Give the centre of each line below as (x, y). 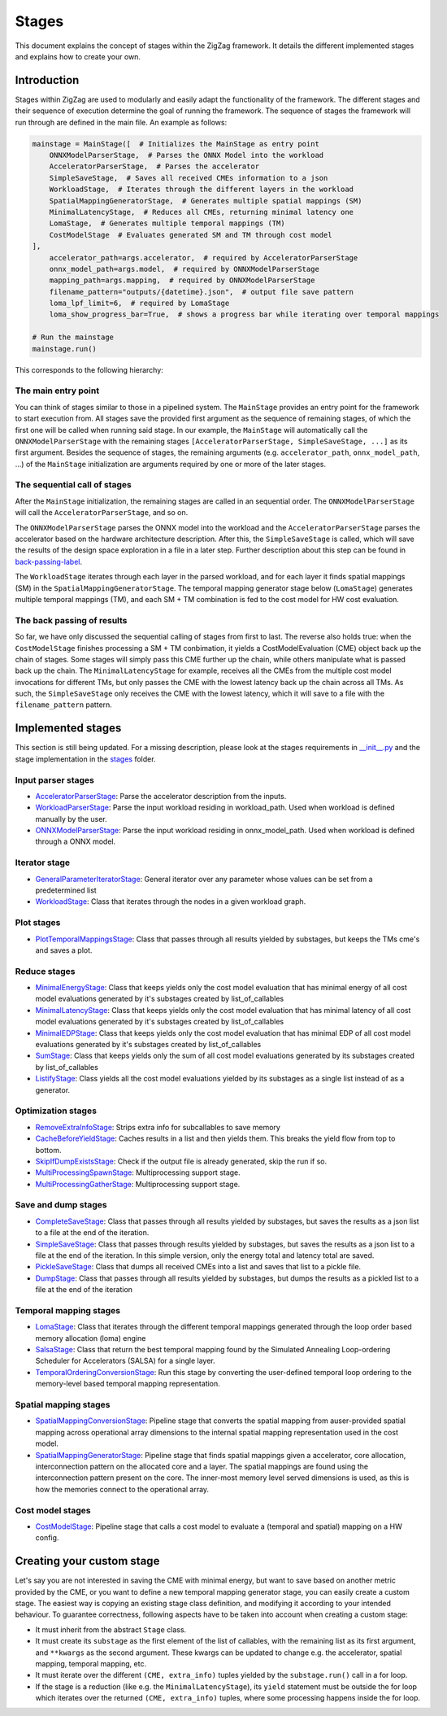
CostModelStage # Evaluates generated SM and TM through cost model (191, 235)
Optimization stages (56, 1111)
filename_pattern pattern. (64, 705)
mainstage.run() (65, 349)
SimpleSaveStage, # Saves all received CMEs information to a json (189, 178)
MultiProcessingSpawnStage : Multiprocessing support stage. (138, 1172)
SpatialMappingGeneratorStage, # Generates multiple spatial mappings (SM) (206, 201)
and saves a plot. (64, 950)
